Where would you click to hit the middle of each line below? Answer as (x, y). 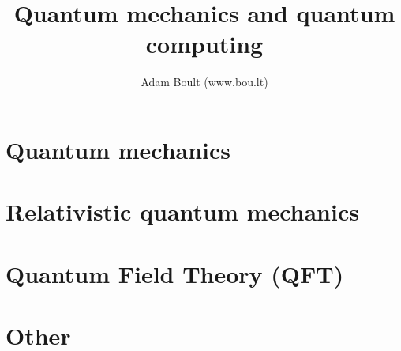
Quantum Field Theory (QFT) (175, 273)
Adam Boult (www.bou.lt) (204, 82)
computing (204, 44)
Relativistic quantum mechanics (182, 211)
